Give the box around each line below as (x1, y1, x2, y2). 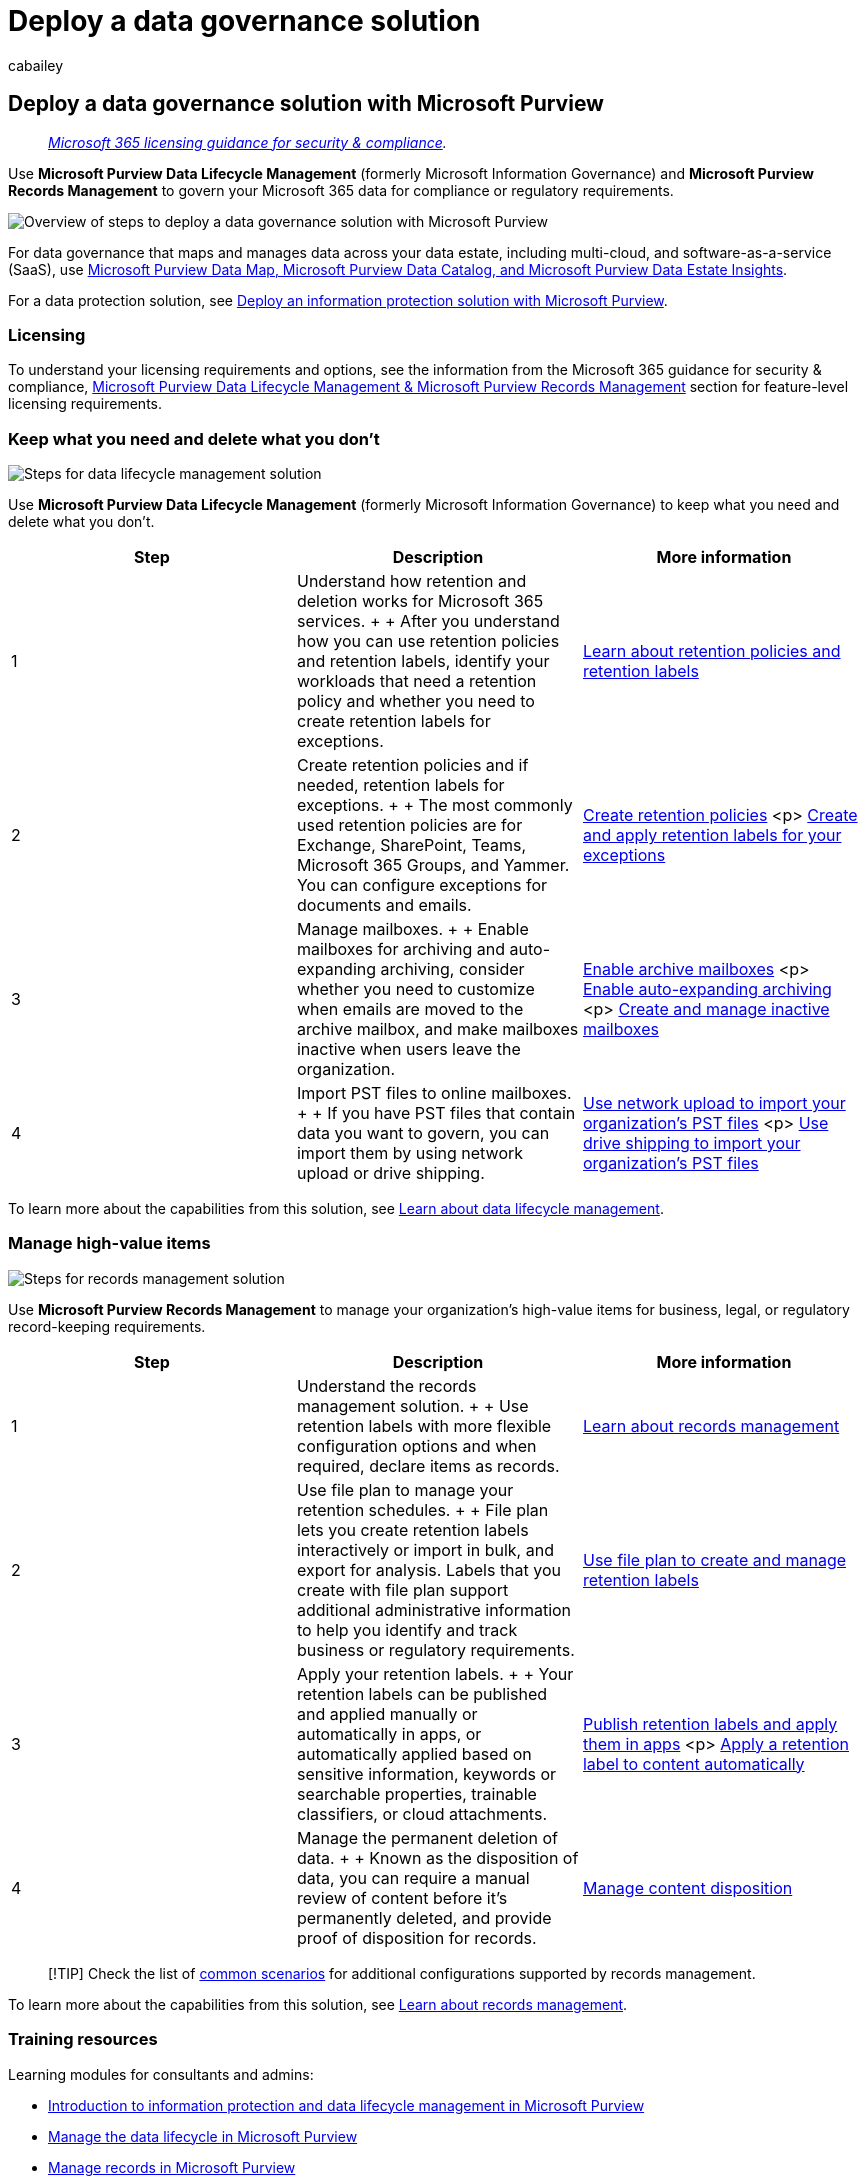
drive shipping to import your (582, 1133, 801, 1154)
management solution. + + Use (296, 1395, 529, 1416)
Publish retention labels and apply (582, 1713, 838, 1734)
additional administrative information (296, 1599, 572, 1620)
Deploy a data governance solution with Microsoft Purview (8, 91, 604, 117)
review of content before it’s (296, 1887, 508, 1908)
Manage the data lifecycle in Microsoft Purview (48, 2127, 358, 2145)
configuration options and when (296, 1435, 537, 1456)
